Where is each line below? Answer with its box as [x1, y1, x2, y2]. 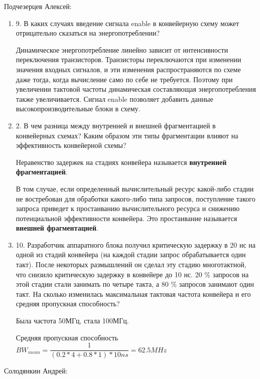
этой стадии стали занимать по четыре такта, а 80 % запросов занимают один [16, 279, 254, 289]
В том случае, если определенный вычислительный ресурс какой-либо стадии [16, 183, 254, 194]
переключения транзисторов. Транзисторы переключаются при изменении [16, 54, 241, 65]
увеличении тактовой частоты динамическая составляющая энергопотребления [16, 84, 256, 94]
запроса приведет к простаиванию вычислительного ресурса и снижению [16, 203, 240, 214]
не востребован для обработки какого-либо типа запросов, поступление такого [16, 193, 255, 204]
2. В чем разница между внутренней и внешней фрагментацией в [16, 120, 216, 130]
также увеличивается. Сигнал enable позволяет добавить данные [16, 93, 213, 104]
